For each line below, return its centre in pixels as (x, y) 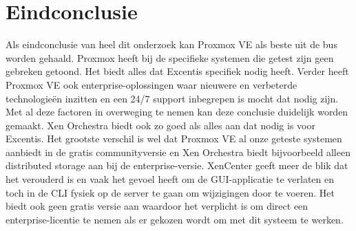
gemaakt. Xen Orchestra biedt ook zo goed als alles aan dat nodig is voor (160, 125)
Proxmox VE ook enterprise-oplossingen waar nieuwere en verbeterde (151, 84)
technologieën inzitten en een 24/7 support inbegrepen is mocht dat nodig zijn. (172, 98)
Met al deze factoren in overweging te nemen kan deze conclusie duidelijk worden (177, 112)
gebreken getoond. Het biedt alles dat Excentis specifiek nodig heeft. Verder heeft (177, 71)
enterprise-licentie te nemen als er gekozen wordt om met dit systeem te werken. (175, 219)
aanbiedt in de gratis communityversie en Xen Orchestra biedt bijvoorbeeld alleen (178, 152)
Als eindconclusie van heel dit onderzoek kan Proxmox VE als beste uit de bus (171, 44)
